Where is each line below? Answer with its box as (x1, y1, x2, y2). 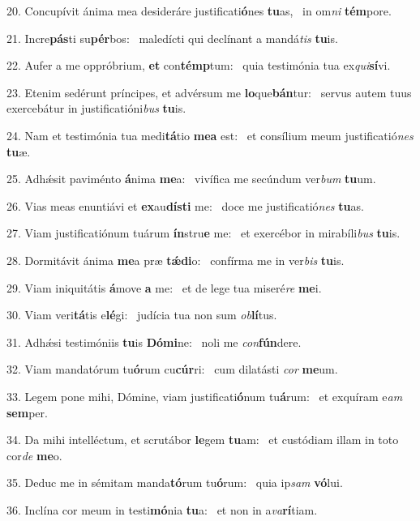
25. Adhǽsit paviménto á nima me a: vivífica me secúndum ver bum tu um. (6, 170, 376, 187)
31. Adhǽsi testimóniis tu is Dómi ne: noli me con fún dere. (6, 333, 302, 350)
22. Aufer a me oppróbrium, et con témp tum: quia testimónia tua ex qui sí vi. (6, 57, 391, 74)
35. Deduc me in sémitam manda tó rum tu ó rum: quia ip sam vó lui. (6, 474, 343, 491)
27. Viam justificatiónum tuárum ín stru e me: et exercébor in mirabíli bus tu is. (6, 224, 401, 241)
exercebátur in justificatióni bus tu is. (6, 100, 186, 117)
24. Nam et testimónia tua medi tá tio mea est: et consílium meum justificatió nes (6, 126, 414, 143)
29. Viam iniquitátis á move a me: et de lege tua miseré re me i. (6, 279, 322, 296)
